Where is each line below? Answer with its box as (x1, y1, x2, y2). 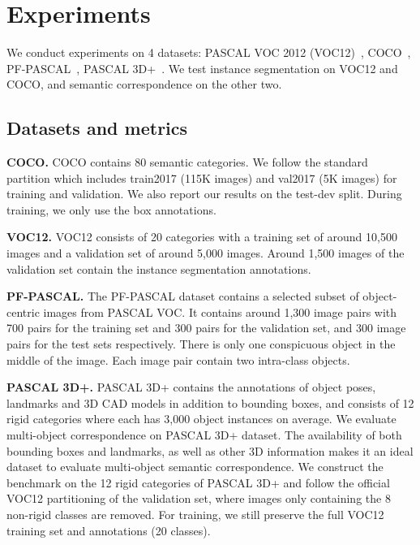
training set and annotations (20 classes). (6, 521, 211, 539)
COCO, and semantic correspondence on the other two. (6, 76, 282, 93)
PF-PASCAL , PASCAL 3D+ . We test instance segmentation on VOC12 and (6, 59, 398, 76)
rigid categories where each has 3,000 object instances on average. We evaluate (6, 410, 396, 427)
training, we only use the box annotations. (6, 201, 216, 218)
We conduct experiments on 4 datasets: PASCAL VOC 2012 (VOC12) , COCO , (6, 44, 411, 61)
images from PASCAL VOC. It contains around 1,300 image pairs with (43, 303, 397, 320)
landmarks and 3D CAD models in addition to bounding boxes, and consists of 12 (6, 394, 414, 411)
